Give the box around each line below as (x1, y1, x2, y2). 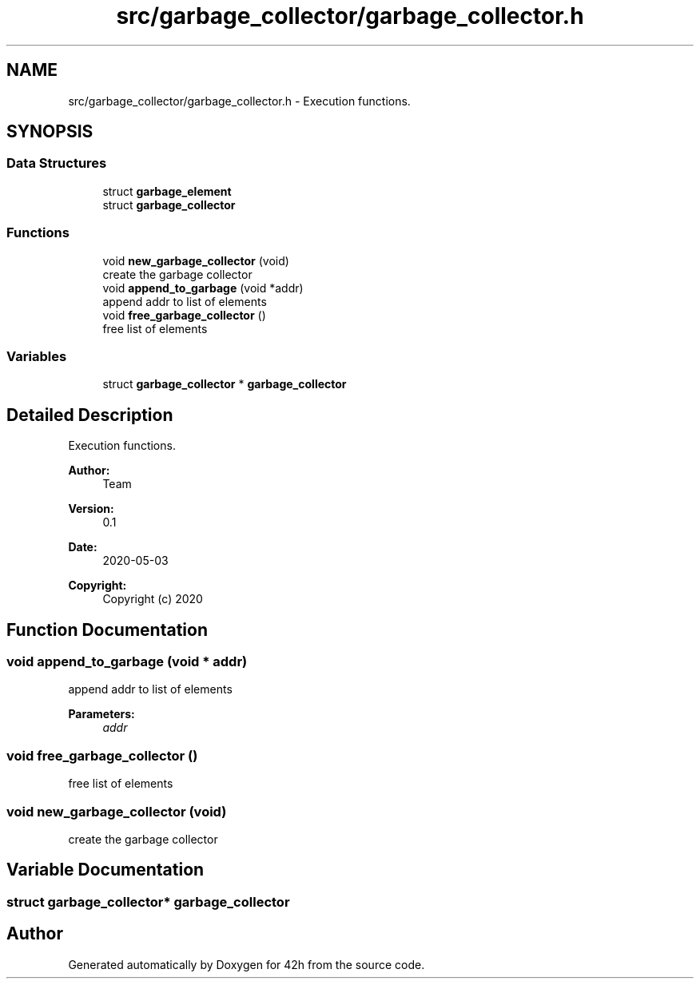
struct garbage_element (102, 184, 232, 198)
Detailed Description (6, 404, 173, 425)
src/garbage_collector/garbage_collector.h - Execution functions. (68, 93, 411, 108)
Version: (68, 502, 114, 516)
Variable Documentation (6, 860, 205, 880)
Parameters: (68, 707, 135, 721)
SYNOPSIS (6, 121, 93, 142)
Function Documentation (6, 619, 208, 640)
